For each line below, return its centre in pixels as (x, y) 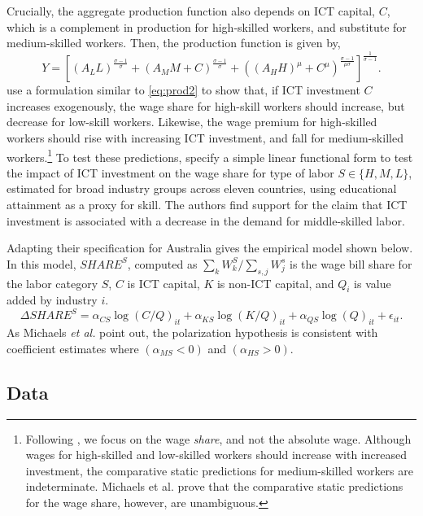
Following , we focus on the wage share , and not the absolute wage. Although (218, 438)
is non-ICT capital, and (275, 283)
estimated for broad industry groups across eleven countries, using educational (202, 188)
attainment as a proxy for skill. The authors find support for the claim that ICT (207, 204)
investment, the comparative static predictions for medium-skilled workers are (219, 470)
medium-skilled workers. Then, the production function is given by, (174, 43)
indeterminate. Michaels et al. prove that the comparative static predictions (214, 486)
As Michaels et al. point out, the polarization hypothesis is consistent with (192, 332)
